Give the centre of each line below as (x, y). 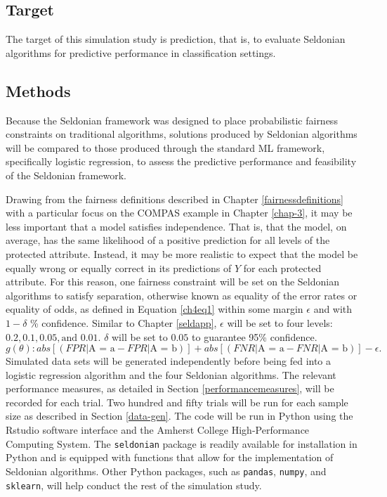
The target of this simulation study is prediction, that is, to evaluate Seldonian (176, 39)
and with (333, 309)
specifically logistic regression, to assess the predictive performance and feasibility (181, 161)
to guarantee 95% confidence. (255, 336)
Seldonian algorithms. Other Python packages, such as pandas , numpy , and (166, 471)
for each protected (282, 267)
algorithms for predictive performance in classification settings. (141, 52)
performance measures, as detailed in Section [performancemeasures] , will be (170, 388)
